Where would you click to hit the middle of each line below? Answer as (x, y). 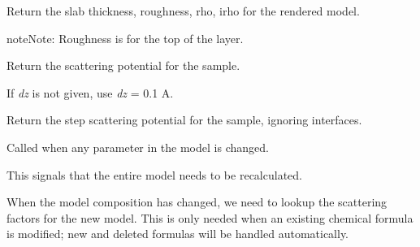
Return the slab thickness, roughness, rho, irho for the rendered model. (183, 11)
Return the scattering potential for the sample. (123, 65)
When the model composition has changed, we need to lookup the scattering (197, 202)
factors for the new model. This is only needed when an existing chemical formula (210, 217)
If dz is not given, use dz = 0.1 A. (90, 92)
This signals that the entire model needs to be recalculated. (154, 174)
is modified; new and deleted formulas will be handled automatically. (178, 234)
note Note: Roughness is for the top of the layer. (125, 38)
